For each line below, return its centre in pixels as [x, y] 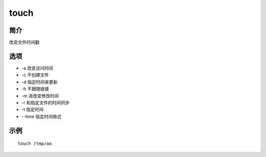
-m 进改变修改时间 [40, 96]
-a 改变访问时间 [37, 68]
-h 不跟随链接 [35, 89]
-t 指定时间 [33, 110]
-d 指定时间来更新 [39, 82]
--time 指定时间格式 [41, 117]
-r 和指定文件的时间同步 [46, 102]
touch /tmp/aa [35, 144]
